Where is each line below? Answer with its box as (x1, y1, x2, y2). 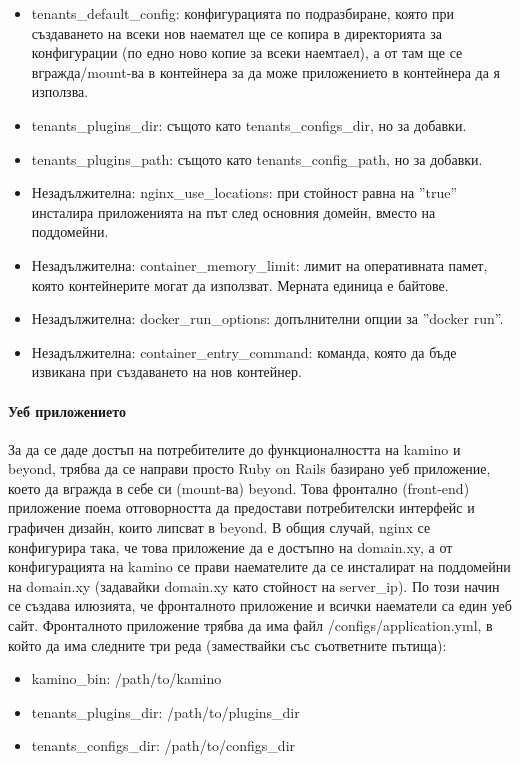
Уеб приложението (8, 400, 126, 421)
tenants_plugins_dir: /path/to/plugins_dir (31, 701, 300, 722)
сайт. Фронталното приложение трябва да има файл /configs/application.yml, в (8, 615, 493, 636)
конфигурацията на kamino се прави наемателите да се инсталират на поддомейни (8, 556, 511, 577)
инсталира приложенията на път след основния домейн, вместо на (31, 201, 436, 222)
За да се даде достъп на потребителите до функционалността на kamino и (8, 438, 461, 459)
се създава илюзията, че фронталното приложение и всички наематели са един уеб (8, 595, 512, 616)
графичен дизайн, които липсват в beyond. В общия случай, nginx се (8, 517, 431, 538)
